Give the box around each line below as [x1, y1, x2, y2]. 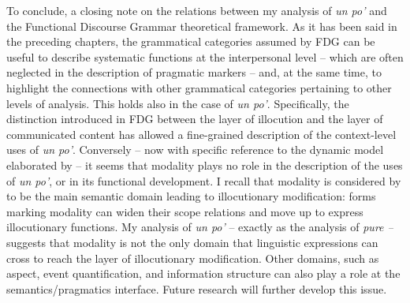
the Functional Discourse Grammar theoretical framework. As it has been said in [6, 17, 397, 34]
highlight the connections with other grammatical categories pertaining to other [6, 79, 392, 95]
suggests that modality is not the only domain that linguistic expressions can [6, 234, 378, 250]
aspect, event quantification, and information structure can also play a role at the [6, 265, 401, 282]
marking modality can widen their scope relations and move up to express [6, 203, 363, 219]
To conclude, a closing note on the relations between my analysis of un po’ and [6, 2, 387, 18]
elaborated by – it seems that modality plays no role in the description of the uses [6, 156, 403, 173]
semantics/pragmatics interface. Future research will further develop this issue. [6, 280, 387, 297]
